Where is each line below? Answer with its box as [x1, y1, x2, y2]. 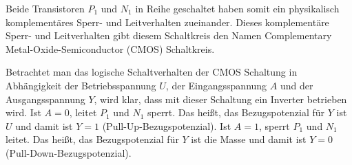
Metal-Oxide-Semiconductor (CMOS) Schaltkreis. [6, 41, 215, 56]
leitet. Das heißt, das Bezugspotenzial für [6, 132, 179, 146]
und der [280, 78, 313, 92]
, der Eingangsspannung [165, 78, 267, 92]
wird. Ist [6, 105, 41, 120]
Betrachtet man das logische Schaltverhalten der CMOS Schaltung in [6, 65, 298, 79]
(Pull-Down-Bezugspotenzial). [6, 145, 132, 159]
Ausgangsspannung [6, 91, 85, 106]
